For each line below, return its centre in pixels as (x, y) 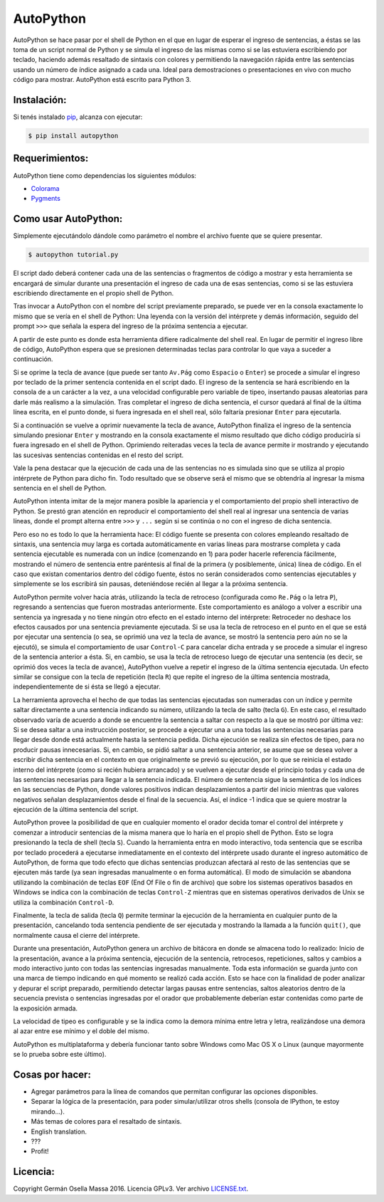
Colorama (45, 188)
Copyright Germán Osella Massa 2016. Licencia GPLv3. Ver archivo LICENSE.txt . (131, 1188)
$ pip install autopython (73, 136)
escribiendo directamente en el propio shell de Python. (94, 293)
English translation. (59, 1132)
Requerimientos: (51, 158)
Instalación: (40, 100)
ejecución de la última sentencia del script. (76, 810)
